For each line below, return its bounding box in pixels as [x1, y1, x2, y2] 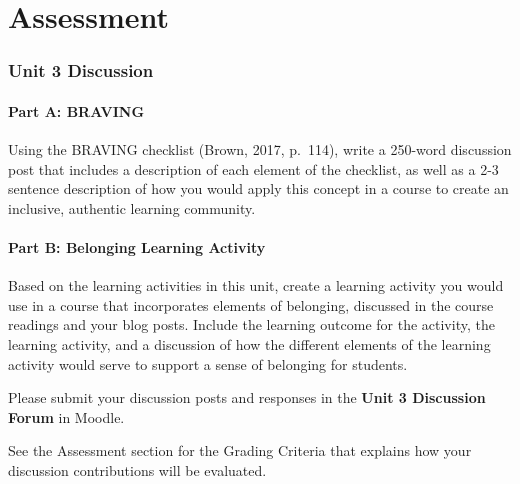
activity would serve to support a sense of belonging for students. [8, 353, 408, 374]
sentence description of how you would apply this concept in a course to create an [8, 178, 509, 199]
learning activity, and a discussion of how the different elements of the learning [8, 333, 491, 354]
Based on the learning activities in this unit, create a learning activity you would [8, 275, 504, 296]
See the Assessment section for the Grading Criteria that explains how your [8, 440, 472, 461]
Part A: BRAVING [8, 100, 145, 121]
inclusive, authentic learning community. [8, 197, 256, 218]
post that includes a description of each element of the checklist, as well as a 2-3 [8, 158, 499, 179]
